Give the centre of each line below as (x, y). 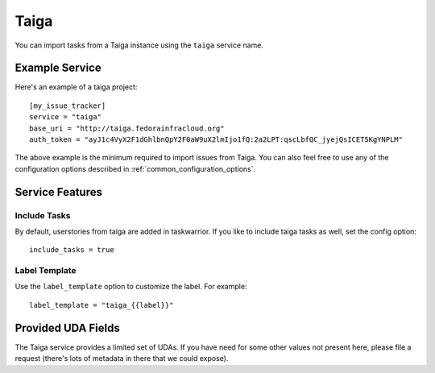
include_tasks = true (72, 250)
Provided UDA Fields (67, 327)
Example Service (58, 68)
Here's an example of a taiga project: (76, 87)
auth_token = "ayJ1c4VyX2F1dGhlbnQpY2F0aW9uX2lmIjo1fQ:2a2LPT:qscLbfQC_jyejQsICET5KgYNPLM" (216, 140)
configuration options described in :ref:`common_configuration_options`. (135, 168)
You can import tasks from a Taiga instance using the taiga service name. (139, 45)
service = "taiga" (66, 117)
